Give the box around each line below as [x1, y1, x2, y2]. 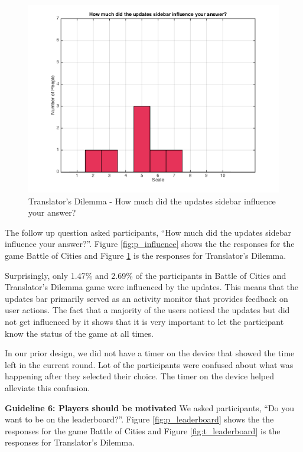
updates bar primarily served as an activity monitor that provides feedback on [5, 292, 288, 304]
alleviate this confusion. [5, 381, 90, 394]
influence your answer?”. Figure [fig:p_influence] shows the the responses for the [5, 238, 295, 250]
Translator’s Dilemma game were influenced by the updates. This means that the [5, 281, 298, 293]
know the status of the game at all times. [5, 327, 154, 339]
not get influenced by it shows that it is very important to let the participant [5, 315, 284, 327]
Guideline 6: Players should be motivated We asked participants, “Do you [5, 401, 295, 414]
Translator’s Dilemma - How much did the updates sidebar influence [28, 194, 276, 207]
